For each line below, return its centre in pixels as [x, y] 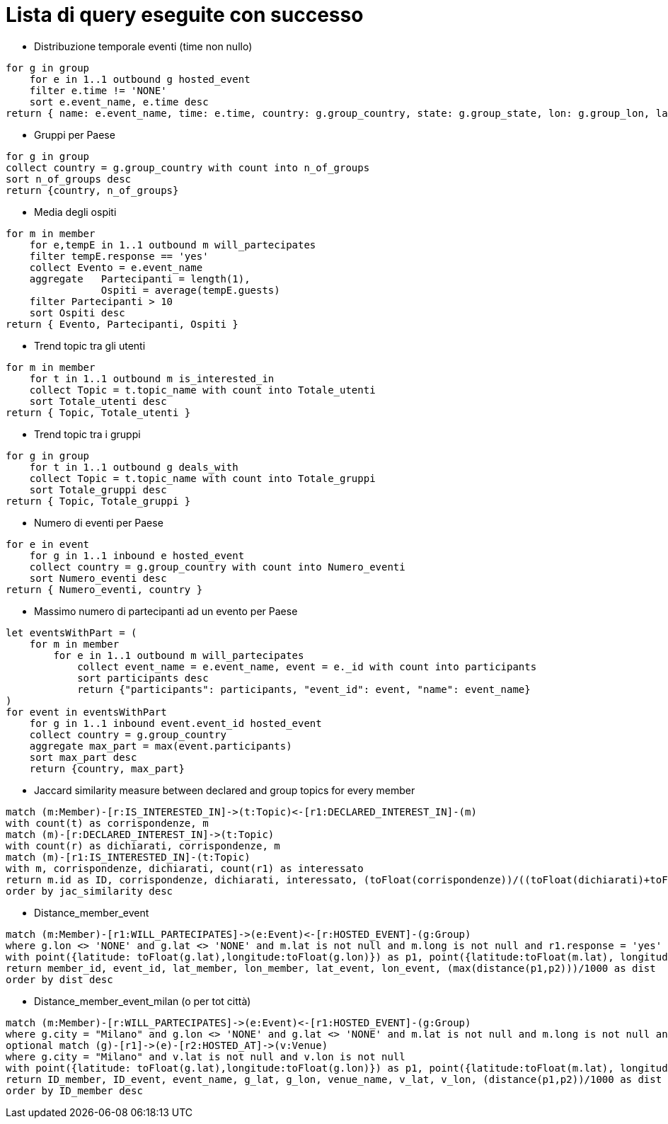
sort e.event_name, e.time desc [119, 102]
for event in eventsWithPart [86, 712]
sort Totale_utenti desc [98, 401]
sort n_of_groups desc [69, 179]
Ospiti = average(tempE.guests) [190, 290]
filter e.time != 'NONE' [98, 90]
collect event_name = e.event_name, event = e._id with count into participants [307, 666]
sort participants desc [143, 678]
